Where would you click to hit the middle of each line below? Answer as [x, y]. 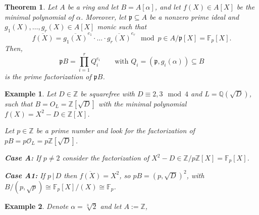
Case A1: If [25, 175]
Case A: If [23, 157]
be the [246, 7]
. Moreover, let [103, 16]
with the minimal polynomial [142, 103]
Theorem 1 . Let [31, 7]
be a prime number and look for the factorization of [115, 130]
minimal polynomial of [39, 16]
